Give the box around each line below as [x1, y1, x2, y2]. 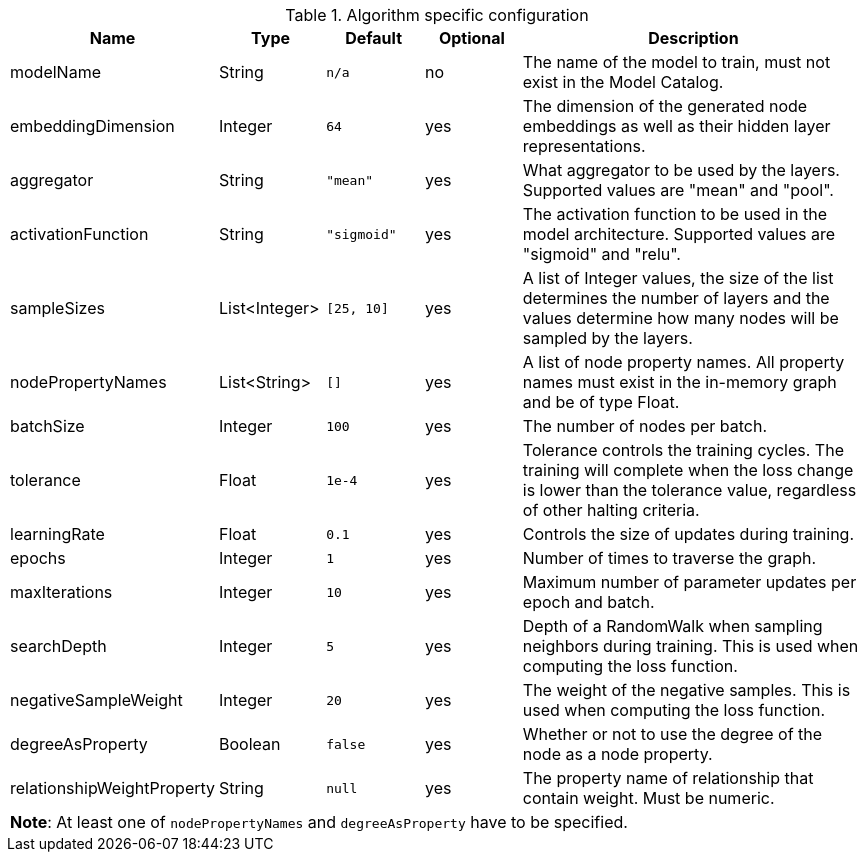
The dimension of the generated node [522, 96, 808, 116]
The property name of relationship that [522, 768, 814, 788]
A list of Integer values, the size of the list [522, 268, 834, 288]
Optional [438, 28, 505, 48]
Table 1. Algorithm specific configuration [285, 5, 589, 25]
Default [345, 28, 402, 48]
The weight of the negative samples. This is [522, 680, 851, 700]
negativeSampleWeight [10, 690, 183, 710]
